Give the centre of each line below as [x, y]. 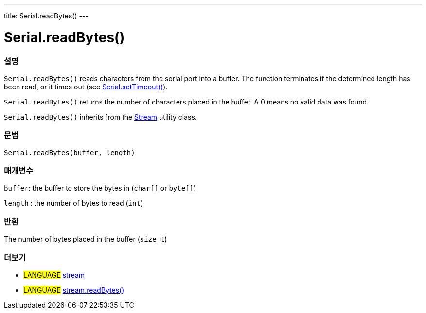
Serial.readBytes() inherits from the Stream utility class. [100, 117]
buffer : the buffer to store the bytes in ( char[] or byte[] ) [100, 188]
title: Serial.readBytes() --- [46, 16]
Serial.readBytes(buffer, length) [70, 152]
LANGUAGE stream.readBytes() [74, 290]
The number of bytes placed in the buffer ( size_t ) [86, 239]
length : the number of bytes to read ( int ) [74, 203]
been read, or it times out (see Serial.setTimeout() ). [86, 87]
